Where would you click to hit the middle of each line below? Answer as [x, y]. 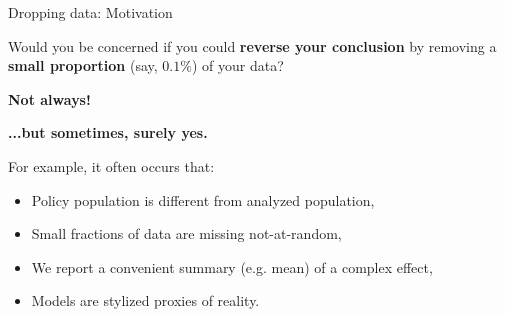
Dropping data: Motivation [90, 12]
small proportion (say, [83, 65]
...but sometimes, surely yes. [108, 132]
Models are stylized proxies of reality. [145, 300]
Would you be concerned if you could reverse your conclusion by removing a [252, 45]
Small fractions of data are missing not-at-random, [186, 233]
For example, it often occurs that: [111, 165]
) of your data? [237, 65]
